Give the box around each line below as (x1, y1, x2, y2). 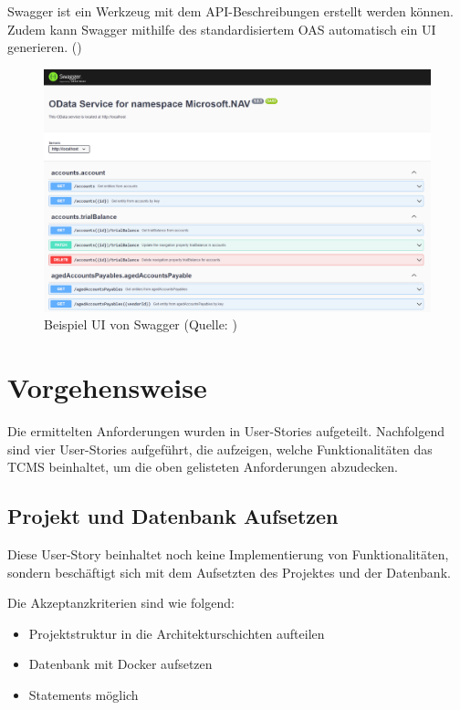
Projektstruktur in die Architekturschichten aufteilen (28, 623, 325, 642)
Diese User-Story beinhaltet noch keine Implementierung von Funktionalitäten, (7, 544, 449, 563)
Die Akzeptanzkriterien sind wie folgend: (7, 593, 235, 612)
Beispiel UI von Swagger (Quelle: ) (44, 315, 237, 334)
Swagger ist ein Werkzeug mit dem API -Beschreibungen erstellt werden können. (7, 2, 454, 20)
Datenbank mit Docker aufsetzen (28, 654, 213, 673)
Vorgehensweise (7, 368, 207, 405)
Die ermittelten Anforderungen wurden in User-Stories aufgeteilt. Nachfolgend (7, 421, 444, 440)
